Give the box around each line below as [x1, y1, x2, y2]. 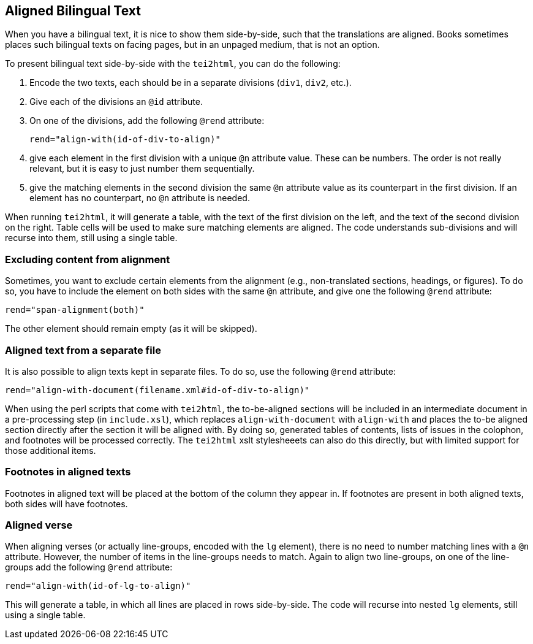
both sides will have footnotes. [5, 498, 128, 509]
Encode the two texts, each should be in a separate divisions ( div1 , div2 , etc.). [29, 77, 352, 88]
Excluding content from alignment [5, 253, 170, 266]
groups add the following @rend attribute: [5, 562, 173, 573]
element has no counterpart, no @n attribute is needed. [29, 193, 250, 204]
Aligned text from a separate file [5, 343, 161, 356]
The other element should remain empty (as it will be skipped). [5, 323, 257, 334]
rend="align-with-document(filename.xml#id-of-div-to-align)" [5, 385, 310, 395]
